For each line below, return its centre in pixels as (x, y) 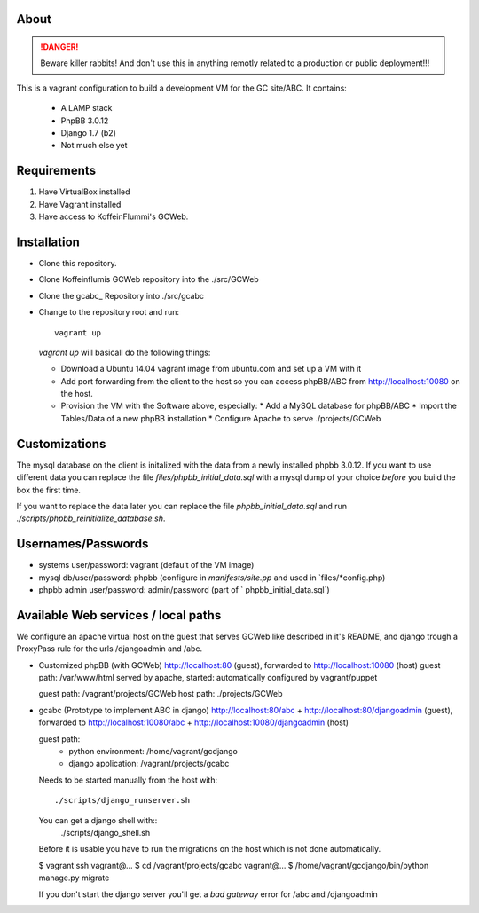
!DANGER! (59, 47)
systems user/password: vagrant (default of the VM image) (146, 565)
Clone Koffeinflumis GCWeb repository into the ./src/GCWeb (149, 279)
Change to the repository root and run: (109, 312)
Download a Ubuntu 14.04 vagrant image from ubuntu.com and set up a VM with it (211, 369)
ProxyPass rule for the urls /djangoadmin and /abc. (110, 649)
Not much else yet (94, 146)
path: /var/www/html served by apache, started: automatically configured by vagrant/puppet (208, 678)
